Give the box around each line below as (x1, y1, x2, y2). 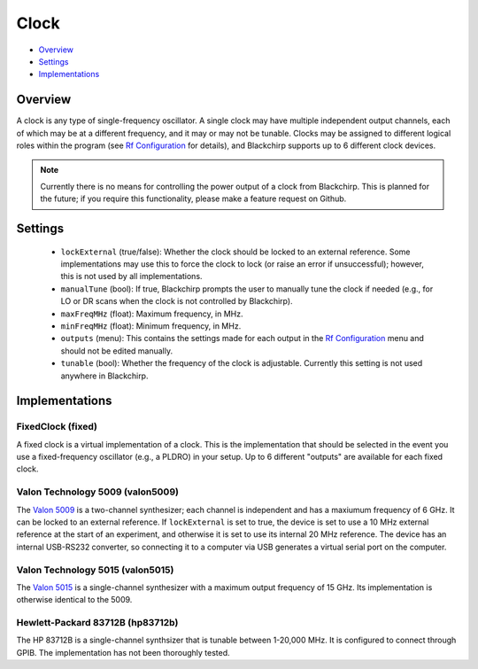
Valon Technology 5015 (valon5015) (16, 564, 174, 576)
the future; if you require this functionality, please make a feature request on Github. (40, 193, 347, 204)
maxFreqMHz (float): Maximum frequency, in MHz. (60, 308, 243, 319)
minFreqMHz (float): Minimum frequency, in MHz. (60, 320, 242, 331)
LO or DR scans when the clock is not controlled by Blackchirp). (60, 296, 293, 307)
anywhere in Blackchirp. (60, 370, 149, 381)
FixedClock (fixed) (16, 421, 97, 433)
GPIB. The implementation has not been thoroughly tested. (16, 647, 230, 657)
